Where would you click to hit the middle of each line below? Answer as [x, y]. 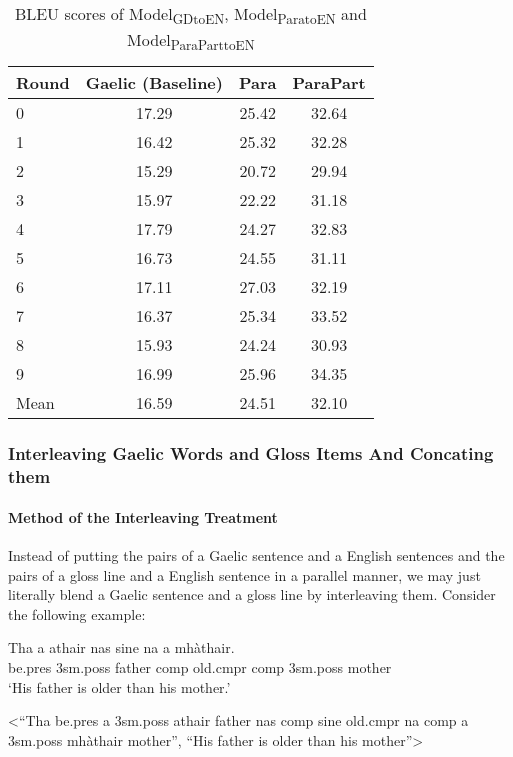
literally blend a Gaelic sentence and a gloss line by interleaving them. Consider [252, 594]
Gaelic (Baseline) [154, 83]
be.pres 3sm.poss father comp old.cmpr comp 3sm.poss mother [200, 666]
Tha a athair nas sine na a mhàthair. [121, 647]
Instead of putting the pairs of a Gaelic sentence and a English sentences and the [256, 554]
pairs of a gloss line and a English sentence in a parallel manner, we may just [244, 574]
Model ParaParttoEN [191, 41]
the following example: [77, 613]
